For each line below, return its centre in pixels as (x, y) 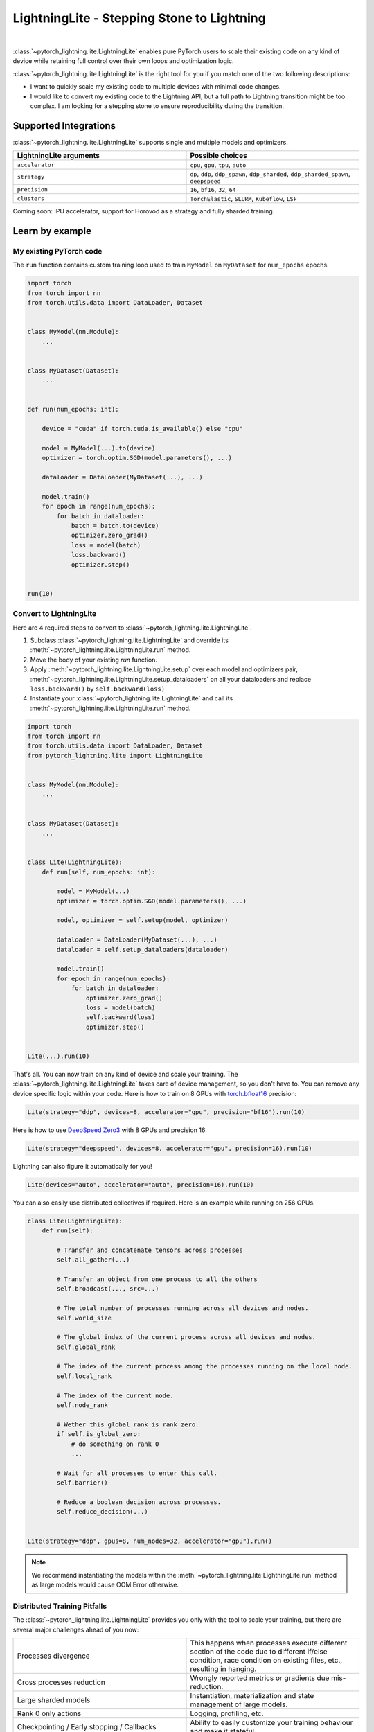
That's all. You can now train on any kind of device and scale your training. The (125, 1074)
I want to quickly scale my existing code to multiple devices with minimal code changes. (155, 87)
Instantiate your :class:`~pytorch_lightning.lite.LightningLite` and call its (132, 698)
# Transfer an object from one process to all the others (157, 1279)
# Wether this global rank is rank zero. (128, 1424)
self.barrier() (82, 1483)
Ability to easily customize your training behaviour (271, 1723)
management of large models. (239, 1704)
